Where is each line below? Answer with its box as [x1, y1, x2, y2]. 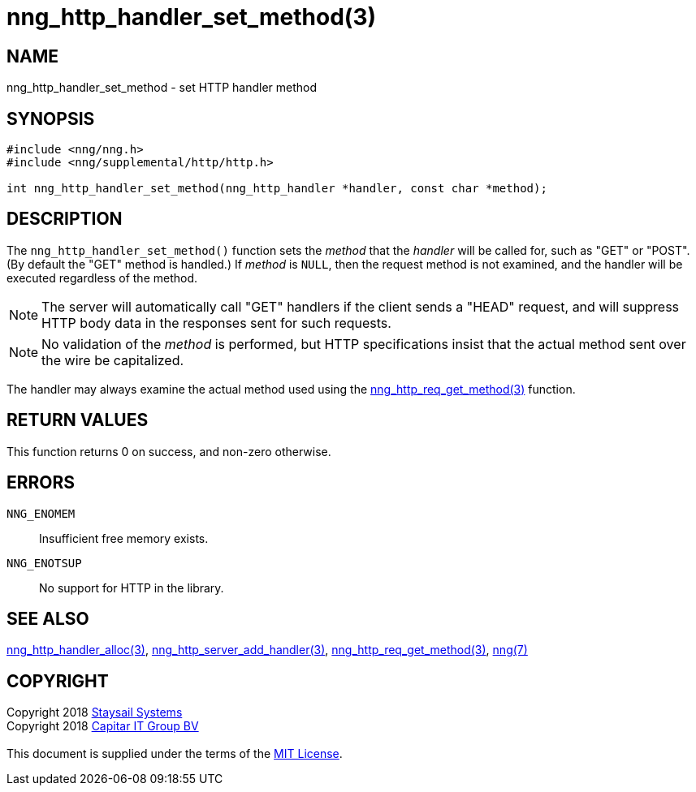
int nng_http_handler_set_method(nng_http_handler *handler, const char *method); [6, 182, 547, 196]
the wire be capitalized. [41, 351, 184, 368]
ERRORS [6, 472, 76, 493]
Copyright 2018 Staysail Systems [6, 705, 183, 720]
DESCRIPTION [6, 209, 123, 230]
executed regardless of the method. [6, 270, 198, 285]
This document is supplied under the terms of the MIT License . [6, 747, 343, 761]
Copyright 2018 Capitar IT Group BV [6, 719, 199, 734]
